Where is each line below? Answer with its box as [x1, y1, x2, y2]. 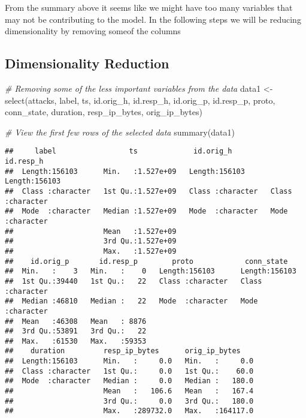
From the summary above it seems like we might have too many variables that [5, 1, 293, 13]
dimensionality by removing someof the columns [5, 25, 181, 37]
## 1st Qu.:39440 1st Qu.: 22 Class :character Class [5, 276, 262, 285]
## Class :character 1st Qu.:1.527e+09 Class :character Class [5, 187, 292, 196]
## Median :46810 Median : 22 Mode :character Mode [5, 297, 258, 306]
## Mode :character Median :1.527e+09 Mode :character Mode [5, 207, 288, 216]
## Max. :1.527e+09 [5, 246, 177, 255]
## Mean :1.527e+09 [5, 227, 177, 236]
